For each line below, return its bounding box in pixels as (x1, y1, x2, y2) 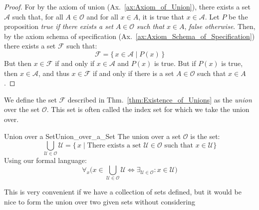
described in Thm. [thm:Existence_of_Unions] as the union (67, 94, 252, 104)
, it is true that (138, 11, 185, 21)
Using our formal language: (4, 155, 87, 165)
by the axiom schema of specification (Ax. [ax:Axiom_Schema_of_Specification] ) (4, 30, 255, 41)
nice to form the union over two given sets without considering (4, 196, 195, 206)
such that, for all (12, 11, 63, 21)
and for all (86, 11, 118, 21)
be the (229, 11, 248, 21)
